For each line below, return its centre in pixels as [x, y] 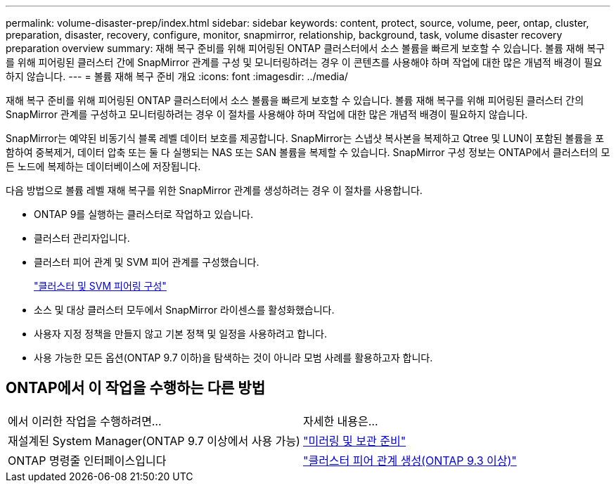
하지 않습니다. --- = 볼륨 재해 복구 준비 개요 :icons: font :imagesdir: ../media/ [177, 76]
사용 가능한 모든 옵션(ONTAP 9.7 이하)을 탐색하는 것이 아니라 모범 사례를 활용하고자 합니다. [233, 358]
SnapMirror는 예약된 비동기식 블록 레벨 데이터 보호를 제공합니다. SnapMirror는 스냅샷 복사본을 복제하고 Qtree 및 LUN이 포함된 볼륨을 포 [305, 138]
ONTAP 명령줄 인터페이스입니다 [87, 460]
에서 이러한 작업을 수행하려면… [85, 421]
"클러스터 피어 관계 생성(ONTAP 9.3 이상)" [410, 460]
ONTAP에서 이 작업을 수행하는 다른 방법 [135, 388]
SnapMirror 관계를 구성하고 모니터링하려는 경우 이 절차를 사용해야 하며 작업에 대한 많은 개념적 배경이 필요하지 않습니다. [267, 114]
